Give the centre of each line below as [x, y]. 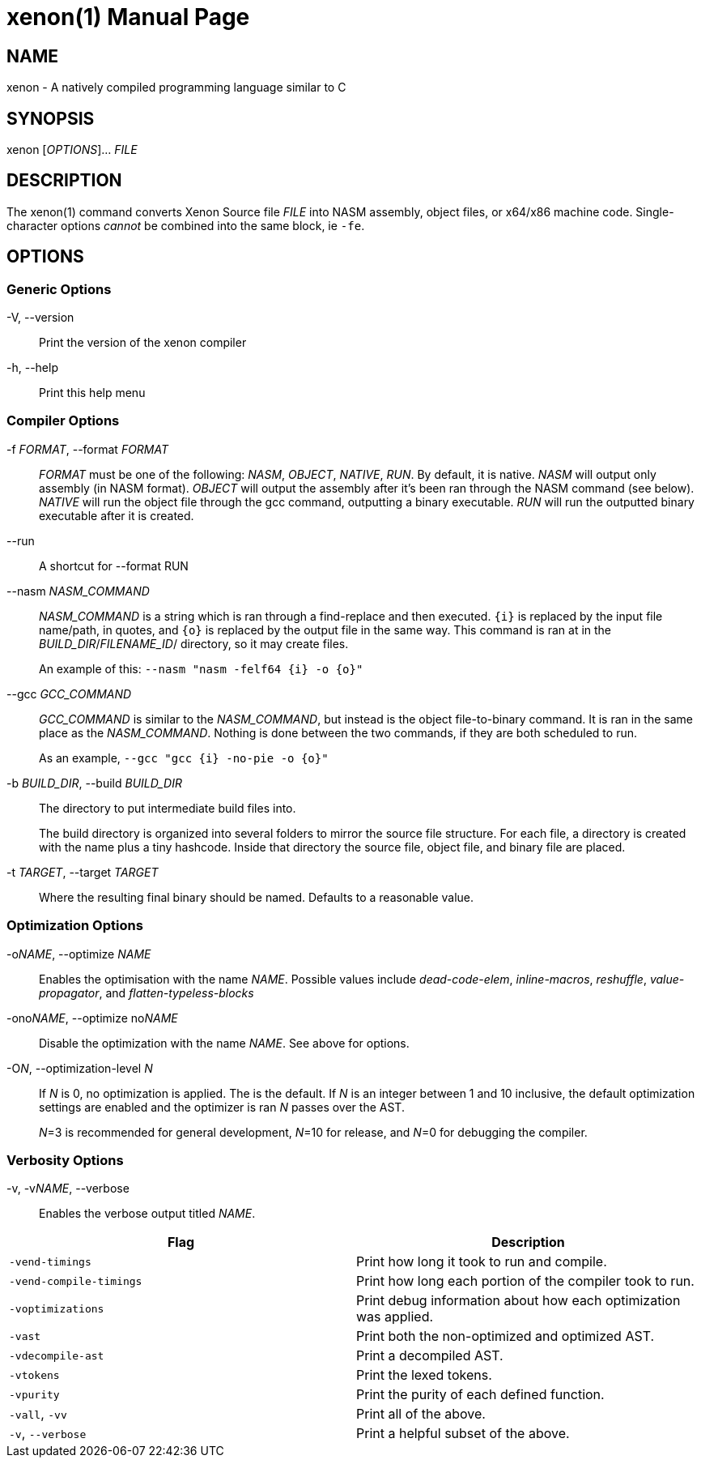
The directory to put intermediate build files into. [168, 808]
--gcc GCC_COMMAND [69, 694]
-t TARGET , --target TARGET [83, 872]
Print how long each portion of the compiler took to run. [525, 1281]
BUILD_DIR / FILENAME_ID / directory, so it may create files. [194, 643]
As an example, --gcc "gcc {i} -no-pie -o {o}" [184, 758]
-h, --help [32, 368]
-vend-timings [50, 1261]
